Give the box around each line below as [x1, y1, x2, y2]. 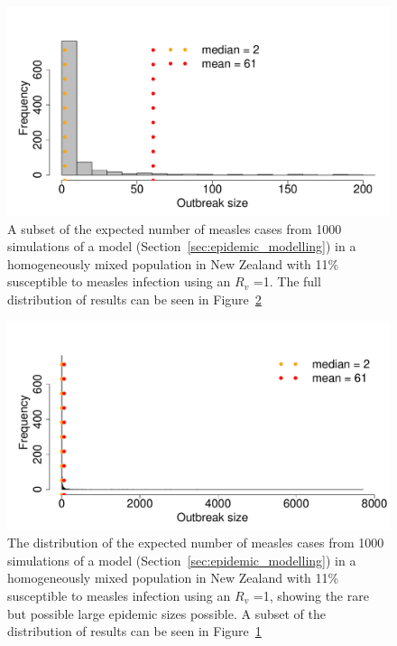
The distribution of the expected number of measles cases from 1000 [7, 533, 384, 552]
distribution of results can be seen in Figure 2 [7, 290, 262, 309]
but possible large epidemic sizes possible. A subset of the [7, 604, 326, 623]
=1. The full [253, 272, 321, 291]
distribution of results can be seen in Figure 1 [7, 622, 262, 641]
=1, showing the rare [253, 586, 369, 605]
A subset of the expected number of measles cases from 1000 [7, 219, 342, 238]
